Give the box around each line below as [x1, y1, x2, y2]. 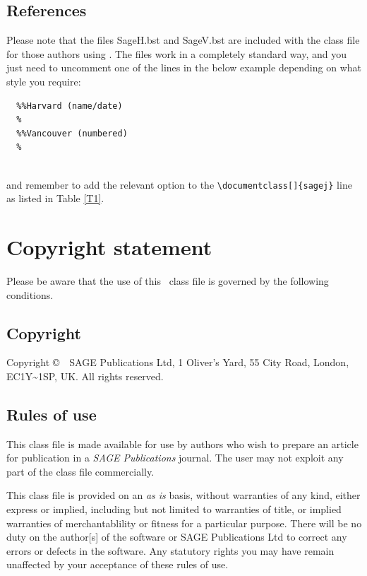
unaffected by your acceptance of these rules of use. [6, 557, 229, 572]
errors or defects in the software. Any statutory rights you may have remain [6, 543, 335, 558]
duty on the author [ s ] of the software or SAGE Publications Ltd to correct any [6, 529, 347, 544]
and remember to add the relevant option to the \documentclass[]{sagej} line [6, 177, 352, 192]
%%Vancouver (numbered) [16, 128, 128, 139]
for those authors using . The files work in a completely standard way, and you [6, 46, 347, 61]
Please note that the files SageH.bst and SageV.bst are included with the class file [6, 33, 360, 47]
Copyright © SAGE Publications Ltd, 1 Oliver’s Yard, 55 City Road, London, [6, 355, 349, 370]
